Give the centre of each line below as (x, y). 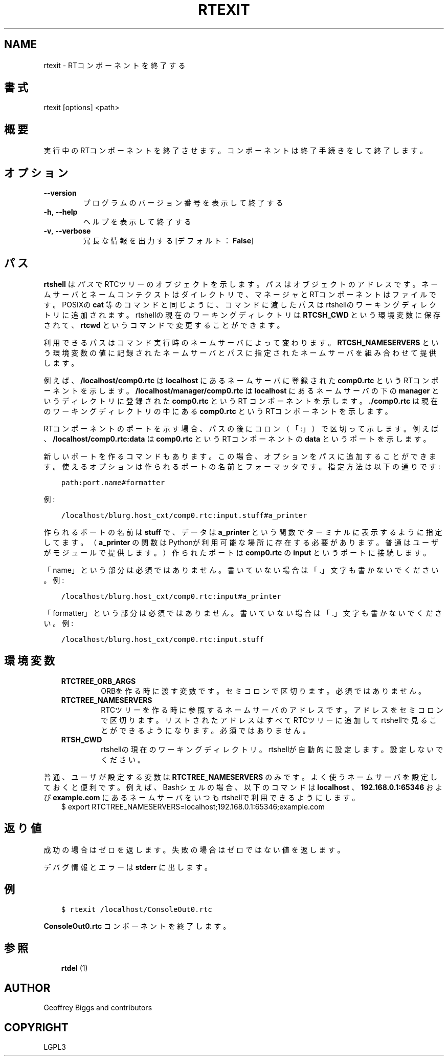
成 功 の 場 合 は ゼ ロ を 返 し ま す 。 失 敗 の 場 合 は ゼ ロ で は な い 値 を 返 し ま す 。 (194, 849)
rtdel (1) (74, 968)
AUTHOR (27, 988)
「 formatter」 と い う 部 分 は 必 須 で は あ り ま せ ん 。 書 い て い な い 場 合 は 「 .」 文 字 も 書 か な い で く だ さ (243, 613)
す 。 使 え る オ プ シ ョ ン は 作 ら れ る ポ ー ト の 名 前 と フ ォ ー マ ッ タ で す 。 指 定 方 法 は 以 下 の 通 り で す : (242, 466)
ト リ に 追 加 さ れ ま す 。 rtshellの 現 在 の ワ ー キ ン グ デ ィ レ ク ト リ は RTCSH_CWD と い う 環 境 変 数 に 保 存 (242, 315)
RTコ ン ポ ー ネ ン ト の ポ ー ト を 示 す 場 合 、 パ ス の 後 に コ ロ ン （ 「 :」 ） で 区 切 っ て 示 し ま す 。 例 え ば (241, 428)
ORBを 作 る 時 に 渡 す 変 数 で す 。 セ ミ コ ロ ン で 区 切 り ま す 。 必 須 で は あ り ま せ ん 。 (263, 691)
